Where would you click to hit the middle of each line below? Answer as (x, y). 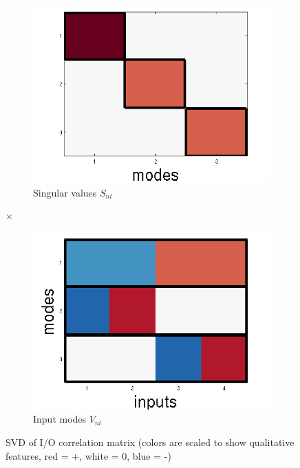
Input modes (60, 419)
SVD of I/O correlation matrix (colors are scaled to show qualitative (150, 442)
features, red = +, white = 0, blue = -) (88, 455)
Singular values (65, 192)
